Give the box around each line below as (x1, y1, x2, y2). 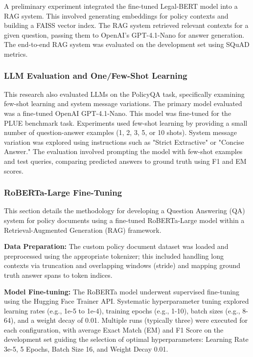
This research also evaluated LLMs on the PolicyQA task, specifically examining (4, 89, 245, 99)
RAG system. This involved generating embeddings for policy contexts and (4, 10, 229, 21)
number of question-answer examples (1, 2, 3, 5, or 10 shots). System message (4, 127, 237, 137)
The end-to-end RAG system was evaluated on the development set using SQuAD (4, 39, 250, 49)
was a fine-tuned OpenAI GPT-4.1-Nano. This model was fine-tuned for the (4, 108, 231, 118)
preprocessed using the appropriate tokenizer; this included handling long (4, 250, 224, 261)
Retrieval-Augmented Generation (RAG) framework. (4, 224, 161, 235)
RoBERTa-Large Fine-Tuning (4, 186, 122, 199)
